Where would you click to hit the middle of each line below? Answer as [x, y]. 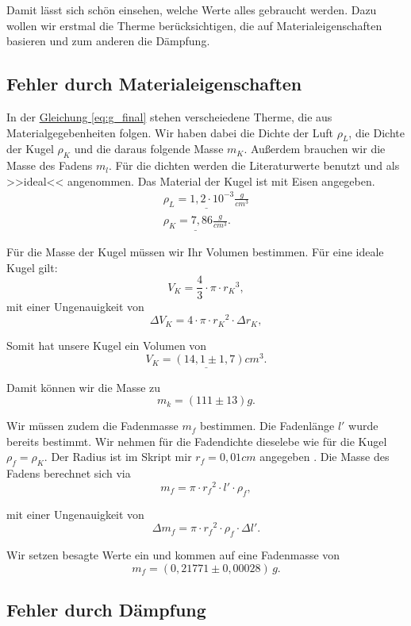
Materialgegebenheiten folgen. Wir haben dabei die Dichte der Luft [170, 132]
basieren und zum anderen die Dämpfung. [108, 41]
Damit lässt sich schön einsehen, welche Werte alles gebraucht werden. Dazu [192, 10]
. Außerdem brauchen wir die [315, 149]
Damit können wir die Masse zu [84, 387]
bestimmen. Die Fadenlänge [267, 426]
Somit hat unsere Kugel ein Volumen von [107, 345]
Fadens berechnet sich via [69, 473]
